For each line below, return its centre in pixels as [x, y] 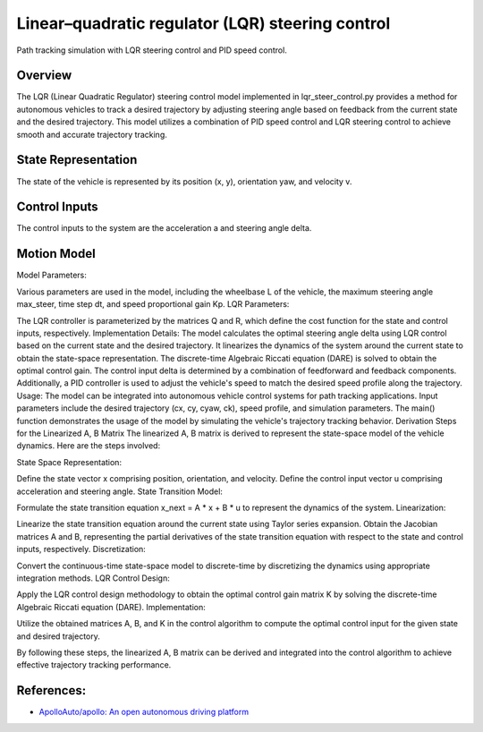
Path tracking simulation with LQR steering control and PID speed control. [152, 50]
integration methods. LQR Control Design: [93, 578]
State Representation [77, 160]
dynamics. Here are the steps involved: [89, 446]
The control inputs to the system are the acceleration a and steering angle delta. [164, 228]
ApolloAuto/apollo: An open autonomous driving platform [144, 712]
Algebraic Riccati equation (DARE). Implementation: [111, 607]
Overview [44, 76]
